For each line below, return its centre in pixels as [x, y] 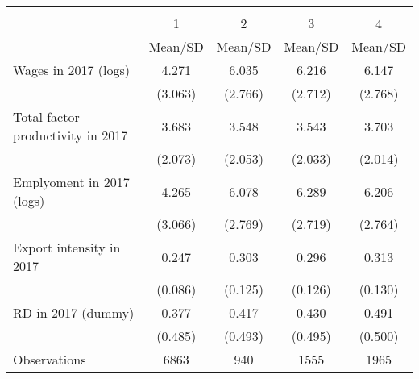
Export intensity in [67, 247]
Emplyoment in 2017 [71, 182]
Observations [50, 359]
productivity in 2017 [71, 135]
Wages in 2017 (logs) [72, 70]
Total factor [46, 117]
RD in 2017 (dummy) [74, 312]
